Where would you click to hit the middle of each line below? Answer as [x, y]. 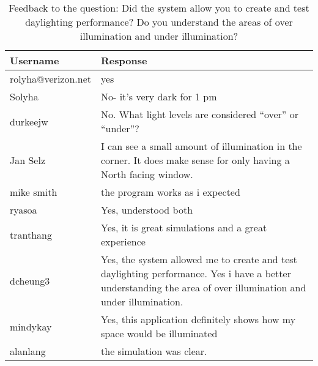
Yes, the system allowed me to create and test [199, 259]
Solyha [24, 96]
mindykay [31, 326]
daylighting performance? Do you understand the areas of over [159, 22]
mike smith [34, 192]
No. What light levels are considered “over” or [200, 114]
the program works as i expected [171, 192]
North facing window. [147, 174]
